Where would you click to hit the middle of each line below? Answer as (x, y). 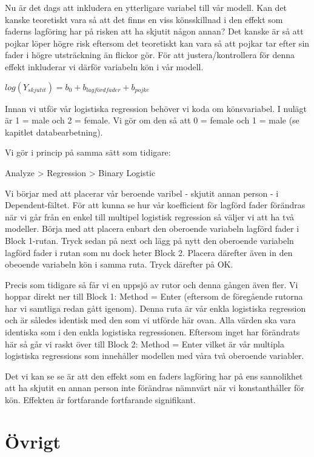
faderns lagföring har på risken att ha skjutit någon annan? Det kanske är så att (154, 31)
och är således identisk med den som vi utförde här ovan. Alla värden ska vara (150, 320)
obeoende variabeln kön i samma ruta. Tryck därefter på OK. (119, 264)
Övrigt (33, 441)
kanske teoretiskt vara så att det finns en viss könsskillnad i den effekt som (144, 19)
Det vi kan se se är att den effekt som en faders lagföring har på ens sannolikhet (154, 376)
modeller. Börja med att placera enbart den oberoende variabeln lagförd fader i (152, 228)
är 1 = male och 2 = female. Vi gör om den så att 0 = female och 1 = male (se (152, 120)
